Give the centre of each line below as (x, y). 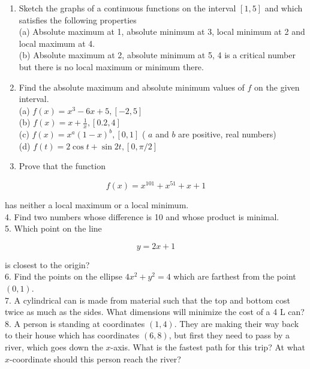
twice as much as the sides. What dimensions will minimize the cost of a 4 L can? (155, 312)
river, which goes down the (54, 346)
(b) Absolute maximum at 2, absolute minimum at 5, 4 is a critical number (157, 55)
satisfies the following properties (78, 19)
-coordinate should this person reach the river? (95, 358)
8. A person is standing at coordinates (75, 323)
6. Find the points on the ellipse (64, 276)
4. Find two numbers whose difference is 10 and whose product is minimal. (142, 216)
